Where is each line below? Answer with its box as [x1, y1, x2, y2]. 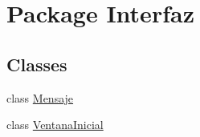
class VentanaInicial [6, 116, 104, 133]
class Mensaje [6, 89, 74, 106]
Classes [6, 51, 67, 76]
